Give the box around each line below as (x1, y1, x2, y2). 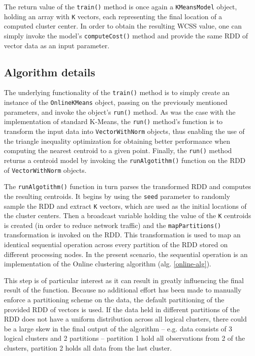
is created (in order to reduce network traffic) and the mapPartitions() (4, 220, 221, 230)
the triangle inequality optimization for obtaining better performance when (4, 135, 230, 146)
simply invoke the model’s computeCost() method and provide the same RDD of (4, 30, 248, 40)
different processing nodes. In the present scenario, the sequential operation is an (4, 249, 248, 259)
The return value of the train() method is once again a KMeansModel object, (4, 1, 237, 11)
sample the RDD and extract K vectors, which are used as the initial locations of (4, 200, 247, 211)
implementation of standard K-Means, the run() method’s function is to (4, 116, 223, 127)
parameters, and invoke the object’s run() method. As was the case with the (4, 106, 236, 117)
